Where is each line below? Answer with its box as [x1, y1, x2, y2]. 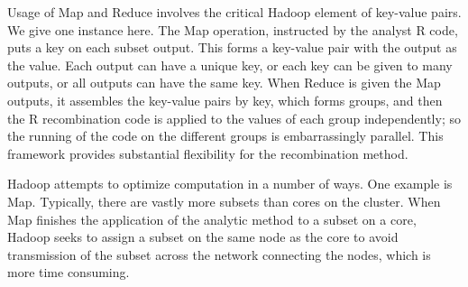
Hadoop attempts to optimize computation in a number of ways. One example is [7, 174, 453, 193]
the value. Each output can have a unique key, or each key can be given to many [7, 55, 453, 74]
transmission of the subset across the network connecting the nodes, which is [7, 245, 431, 264]
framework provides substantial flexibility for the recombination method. [7, 143, 408, 162]
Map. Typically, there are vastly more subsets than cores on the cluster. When [7, 191, 441, 210]
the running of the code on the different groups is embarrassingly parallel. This [7, 126, 444, 145]
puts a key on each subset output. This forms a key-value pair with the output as [7, 38, 457, 57]
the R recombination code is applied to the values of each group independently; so [7, 108, 461, 127]
